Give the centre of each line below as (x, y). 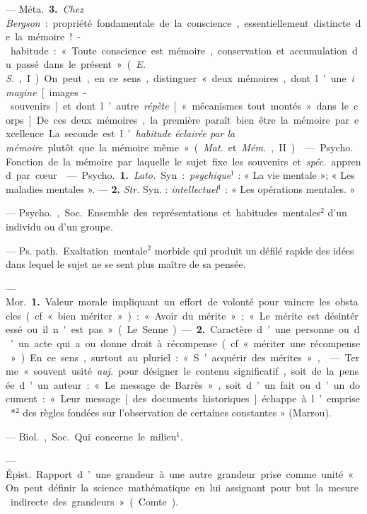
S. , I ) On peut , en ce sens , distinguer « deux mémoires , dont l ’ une (176, 77)
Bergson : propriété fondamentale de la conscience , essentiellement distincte (178, 22)
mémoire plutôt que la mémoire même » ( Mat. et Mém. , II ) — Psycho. (180, 147)
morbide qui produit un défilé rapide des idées (254, 250)
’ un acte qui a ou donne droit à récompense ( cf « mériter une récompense (185, 343)
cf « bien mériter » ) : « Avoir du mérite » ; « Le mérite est (177, 315)
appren (346, 161)
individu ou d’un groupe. (59, 226)
